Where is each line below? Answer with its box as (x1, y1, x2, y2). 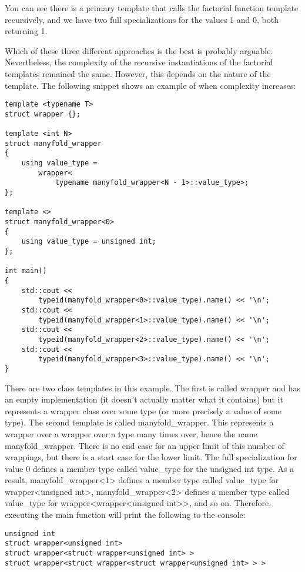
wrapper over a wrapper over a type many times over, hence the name (5, 427, 257, 440)
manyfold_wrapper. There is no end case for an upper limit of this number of (5, 439, 284, 451)
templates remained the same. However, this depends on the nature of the (5, 67, 271, 79)
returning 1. (5, 25, 48, 37)
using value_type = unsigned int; (21, 237, 156, 246)
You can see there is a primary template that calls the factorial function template (5, 2, 299, 14)
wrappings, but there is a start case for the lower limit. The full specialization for (5, 451, 297, 463)
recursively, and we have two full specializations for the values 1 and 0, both (5, 13, 279, 25)
